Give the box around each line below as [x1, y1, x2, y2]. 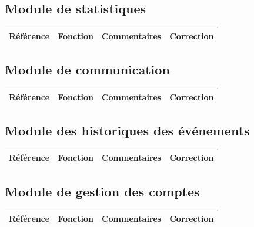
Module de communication [5, 60, 170, 79]
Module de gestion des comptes [5, 182, 200, 200]
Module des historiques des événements [5, 121, 250, 139]
